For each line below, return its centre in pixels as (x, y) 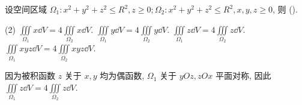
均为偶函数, (122, 75)
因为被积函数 (30, 75)
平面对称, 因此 (243, 75)
